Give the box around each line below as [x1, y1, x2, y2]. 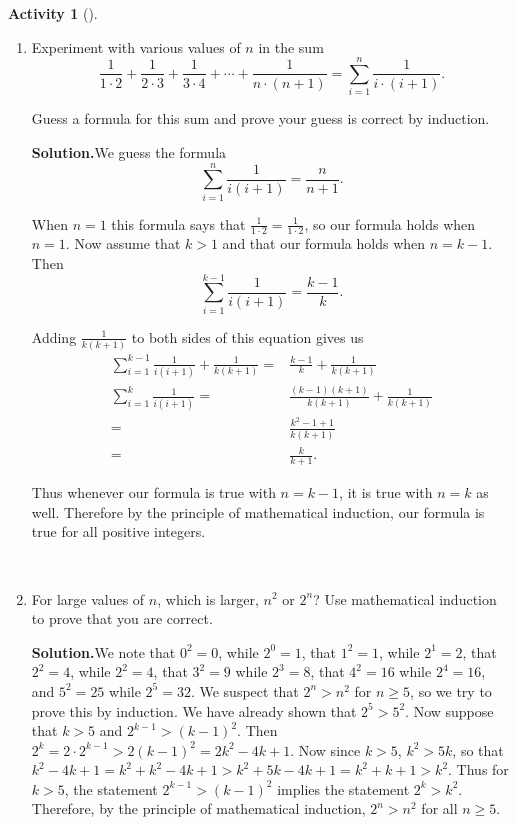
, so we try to [410, 680, 492, 701]
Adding [31, 326, 77, 347]
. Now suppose [405, 700, 494, 721]
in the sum [258, 36, 324, 57]
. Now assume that [65, 233, 181, 254]
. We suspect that [190, 680, 299, 701]
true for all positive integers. [31, 521, 206, 542]
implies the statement [277, 778, 410, 799]
